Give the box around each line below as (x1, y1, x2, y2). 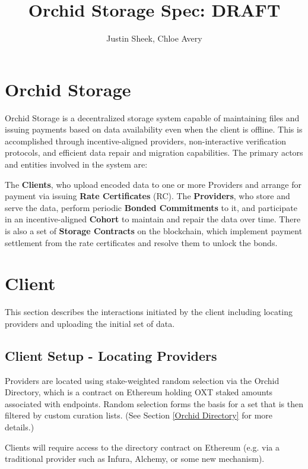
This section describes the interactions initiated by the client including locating (5, 306, 293, 318)
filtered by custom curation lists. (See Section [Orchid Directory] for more (5, 409, 273, 421)
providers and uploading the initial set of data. (5, 317, 175, 329)
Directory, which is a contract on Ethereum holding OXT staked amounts (5, 386, 273, 398)
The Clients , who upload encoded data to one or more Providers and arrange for (5, 178, 301, 190)
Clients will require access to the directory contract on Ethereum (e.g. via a (5, 440, 280, 453)
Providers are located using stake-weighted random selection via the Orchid (5, 374, 280, 386)
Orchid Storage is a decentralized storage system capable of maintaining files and (5, 111, 300, 124)
